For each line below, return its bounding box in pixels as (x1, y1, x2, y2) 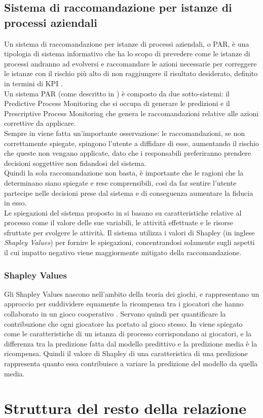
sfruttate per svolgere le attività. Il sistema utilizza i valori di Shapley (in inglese (4, 227, 255, 237)
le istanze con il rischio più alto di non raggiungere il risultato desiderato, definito (4, 68, 258, 79)
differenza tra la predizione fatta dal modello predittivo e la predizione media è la (4, 338, 257, 349)
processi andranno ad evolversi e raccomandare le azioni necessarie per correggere (4, 58, 257, 68)
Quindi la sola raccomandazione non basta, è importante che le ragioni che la (4, 167, 244, 178)
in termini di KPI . (4, 78, 63, 88)
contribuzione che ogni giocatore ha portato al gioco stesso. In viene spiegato (4, 318, 243, 329)
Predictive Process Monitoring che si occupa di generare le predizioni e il (4, 98, 230, 109)
